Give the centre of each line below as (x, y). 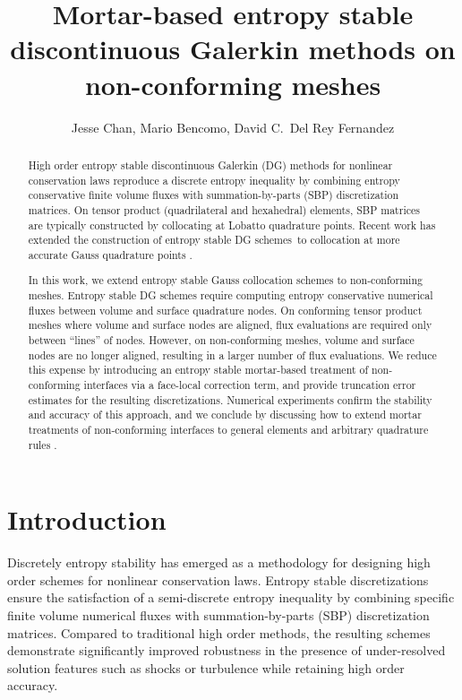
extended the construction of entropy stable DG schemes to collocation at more (214, 240)
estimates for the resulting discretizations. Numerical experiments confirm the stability (230, 399)
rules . (43, 444)
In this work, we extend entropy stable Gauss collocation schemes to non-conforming (225, 280)
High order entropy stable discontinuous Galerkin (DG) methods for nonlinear (210, 164)
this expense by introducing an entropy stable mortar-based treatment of (198, 370)
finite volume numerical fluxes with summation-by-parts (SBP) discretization (218, 614)
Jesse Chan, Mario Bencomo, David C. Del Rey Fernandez (233, 127)
